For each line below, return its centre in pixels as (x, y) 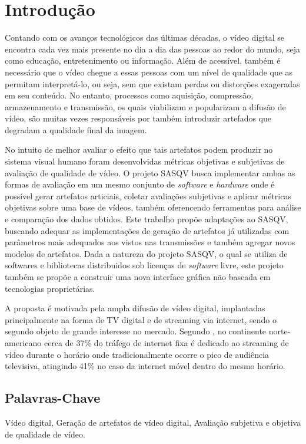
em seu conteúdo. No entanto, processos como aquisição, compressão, (129, 95)
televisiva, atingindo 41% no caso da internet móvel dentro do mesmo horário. (145, 366)
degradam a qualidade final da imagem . (76, 129)
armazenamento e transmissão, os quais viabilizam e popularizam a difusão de (145, 106)
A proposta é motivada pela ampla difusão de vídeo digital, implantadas (135, 308)
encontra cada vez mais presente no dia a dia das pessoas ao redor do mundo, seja (152, 49)
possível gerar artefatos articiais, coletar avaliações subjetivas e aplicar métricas (148, 195)
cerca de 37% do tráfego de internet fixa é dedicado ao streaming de (166, 342)
